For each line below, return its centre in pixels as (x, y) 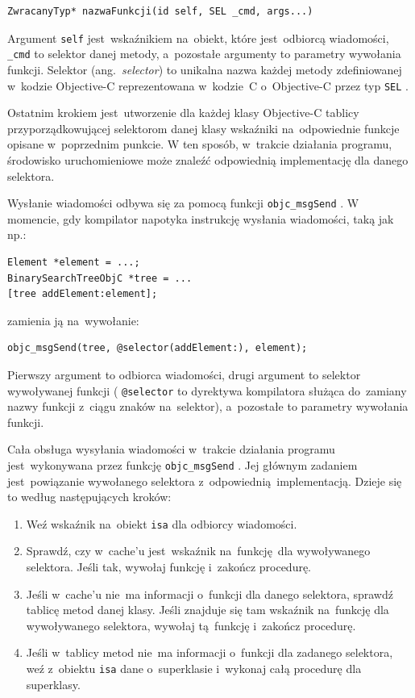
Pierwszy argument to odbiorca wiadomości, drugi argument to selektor (184, 374)
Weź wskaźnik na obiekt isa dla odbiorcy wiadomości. (162, 523)
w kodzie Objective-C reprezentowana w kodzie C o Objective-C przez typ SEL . (208, 85)
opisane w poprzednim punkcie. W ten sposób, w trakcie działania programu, (200, 144)
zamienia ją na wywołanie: (73, 320)
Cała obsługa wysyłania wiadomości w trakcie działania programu (171, 449)
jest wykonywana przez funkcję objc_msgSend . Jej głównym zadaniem (183, 464)
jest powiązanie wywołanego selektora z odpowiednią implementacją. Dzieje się (205, 481)
